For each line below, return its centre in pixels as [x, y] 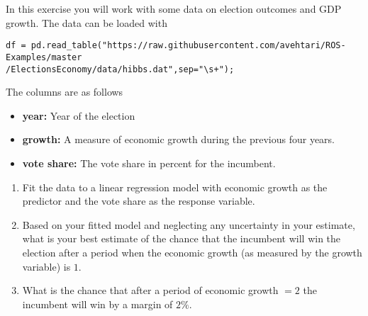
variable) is [46, 266]
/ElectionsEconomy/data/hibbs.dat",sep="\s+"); [120, 69]
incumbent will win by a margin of [97, 304]
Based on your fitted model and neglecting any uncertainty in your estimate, [189, 224]
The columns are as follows [65, 92]
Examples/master [44, 57]
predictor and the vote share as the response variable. [139, 201]
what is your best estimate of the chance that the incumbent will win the [182, 238]
